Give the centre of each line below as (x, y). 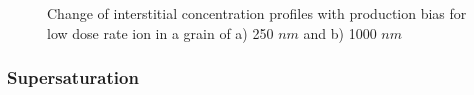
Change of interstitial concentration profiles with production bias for (257, 13)
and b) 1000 (340, 32)
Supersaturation (73, 77)
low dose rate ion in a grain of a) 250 (160, 32)
